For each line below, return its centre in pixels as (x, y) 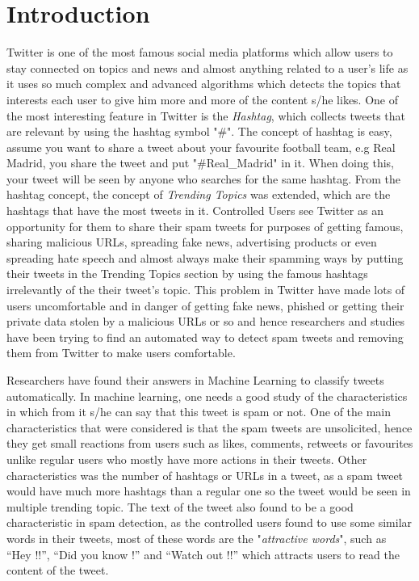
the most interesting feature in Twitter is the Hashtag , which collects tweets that (206, 115)
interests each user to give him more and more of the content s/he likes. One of (203, 99)
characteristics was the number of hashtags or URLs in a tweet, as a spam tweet (205, 475)
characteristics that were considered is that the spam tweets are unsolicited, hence (209, 427)
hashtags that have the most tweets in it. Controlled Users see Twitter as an (195, 211)
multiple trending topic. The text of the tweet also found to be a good (180, 506)
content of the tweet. (58, 570)
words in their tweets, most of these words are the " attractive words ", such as (197, 538)
